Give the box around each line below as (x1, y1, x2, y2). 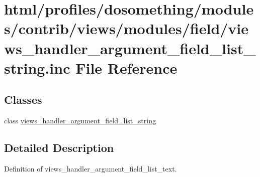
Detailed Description (4, 140, 114, 155)
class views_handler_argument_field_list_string (4, 115, 156, 126)
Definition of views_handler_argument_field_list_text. (4, 163, 177, 173)
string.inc (4, 57, 70, 78)
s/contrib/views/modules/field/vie (4, 18, 249, 39)
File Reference (75, 57, 178, 78)
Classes (4, 92, 42, 107)
